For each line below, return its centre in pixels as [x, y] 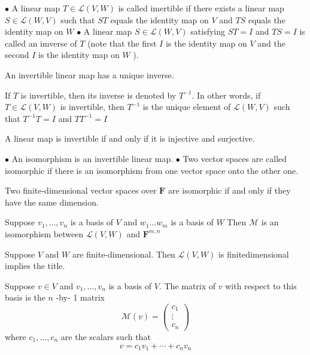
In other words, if [229, 95]
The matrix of [190, 285]
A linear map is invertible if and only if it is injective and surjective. [130, 138]
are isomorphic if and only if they [229, 190]
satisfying [208, 31]
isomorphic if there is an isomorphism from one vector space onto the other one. [152, 170]
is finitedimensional [254, 254]
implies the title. [35, 266]
